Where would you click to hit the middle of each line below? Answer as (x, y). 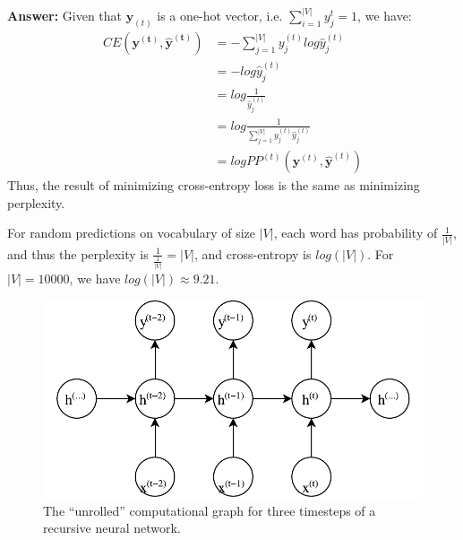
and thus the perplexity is (78, 253)
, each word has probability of (356, 233)
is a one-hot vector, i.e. (220, 16)
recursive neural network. (112, 528)
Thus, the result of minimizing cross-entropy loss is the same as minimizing (214, 185)
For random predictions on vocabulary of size (132, 233)
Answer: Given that (65, 16)
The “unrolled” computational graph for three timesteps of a (210, 510)
